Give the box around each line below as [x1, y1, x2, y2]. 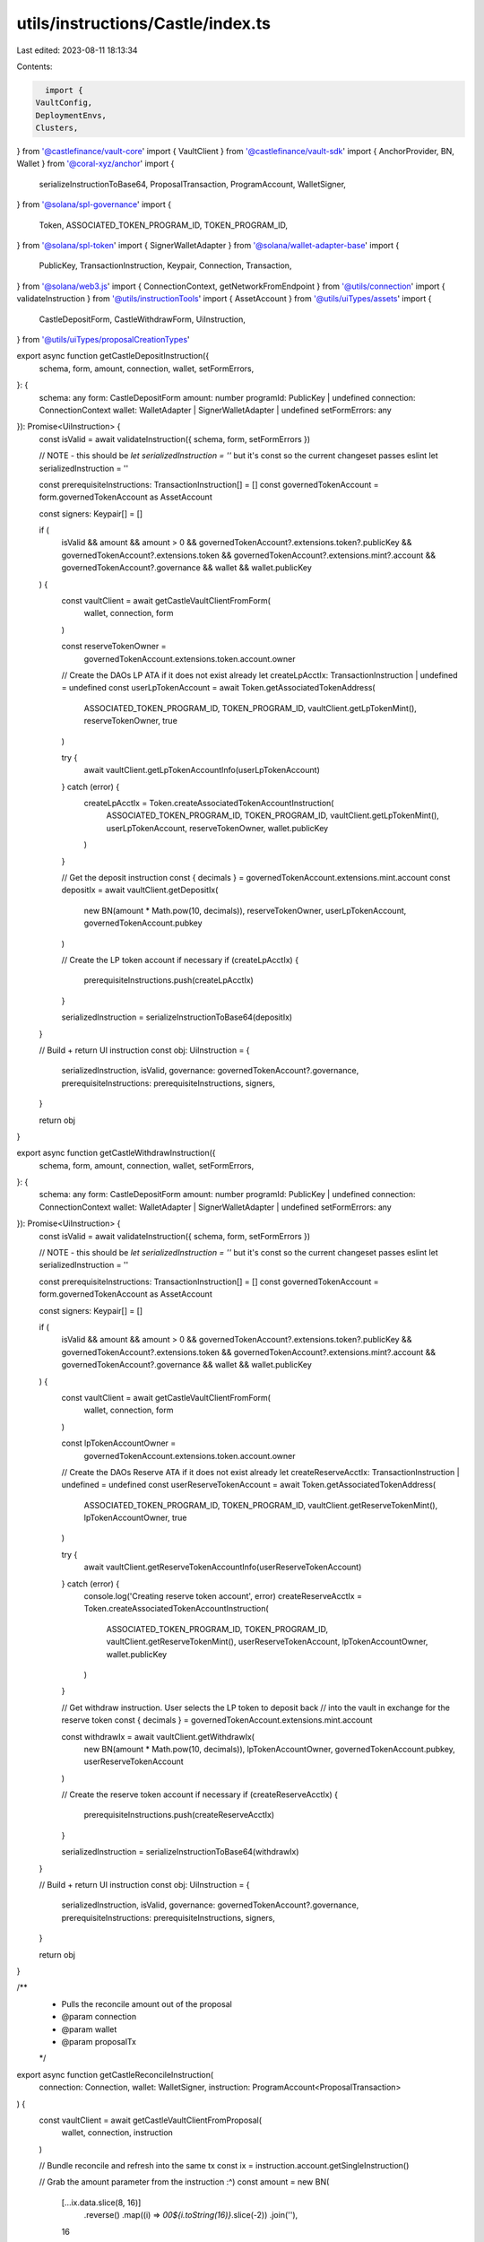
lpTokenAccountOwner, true [83, 1512, 187, 1524]
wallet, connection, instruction [61, 2127, 174, 2138]
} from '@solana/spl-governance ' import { [16, 199, 172, 210]
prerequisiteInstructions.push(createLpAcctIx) [83, 975, 255, 986]
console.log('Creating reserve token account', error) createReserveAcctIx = [83, 1591, 363, 1602]
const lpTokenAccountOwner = [61, 1438, 177, 1448]
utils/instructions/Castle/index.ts [16, 13, 271, 33]
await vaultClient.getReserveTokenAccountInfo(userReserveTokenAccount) [83, 1561, 362, 1573]
